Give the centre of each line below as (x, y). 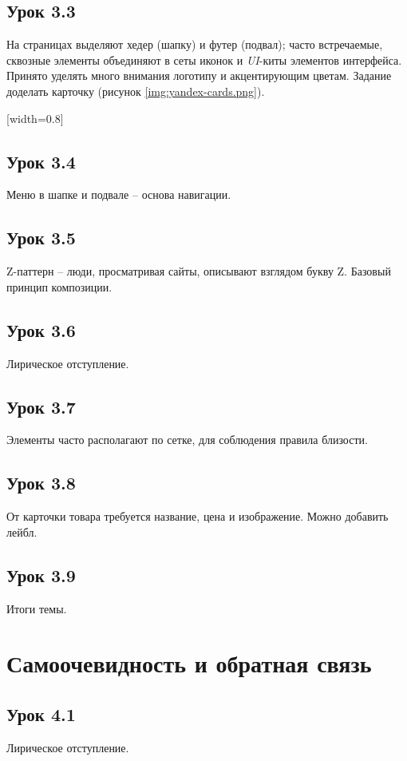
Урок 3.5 (41, 238)
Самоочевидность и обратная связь (189, 663)
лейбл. (22, 531)
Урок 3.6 (41, 329)
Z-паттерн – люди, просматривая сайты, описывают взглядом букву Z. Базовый (199, 271)
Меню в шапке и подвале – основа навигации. (119, 194)
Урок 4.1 (41, 713)
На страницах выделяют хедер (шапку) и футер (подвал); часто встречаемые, (195, 44)
